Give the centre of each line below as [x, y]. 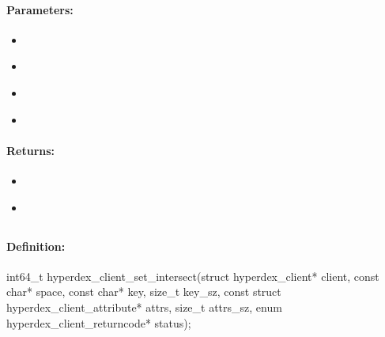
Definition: [36, 246]
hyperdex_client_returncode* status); [99, 322]
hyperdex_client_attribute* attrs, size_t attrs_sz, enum [144, 307]
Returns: [31, 150]
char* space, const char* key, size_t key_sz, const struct [144, 292]
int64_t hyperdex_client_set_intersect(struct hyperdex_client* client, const [193, 276]
